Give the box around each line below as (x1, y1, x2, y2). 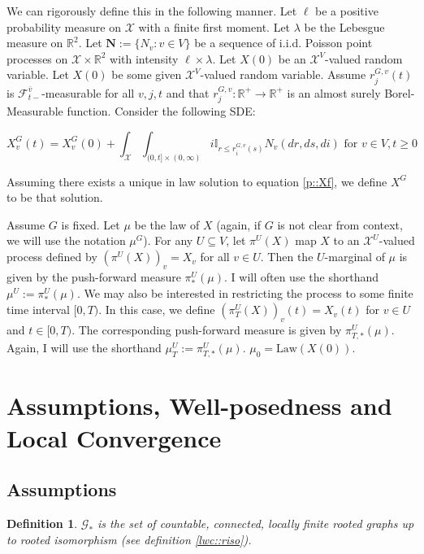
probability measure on (6, 18, 121, 35)
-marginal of (324, 248, 385, 265)
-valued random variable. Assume (200, 66, 366, 83)
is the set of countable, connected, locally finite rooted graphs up (97, 515, 414, 532)
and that (166, 84, 210, 101)
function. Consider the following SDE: (67, 103, 256, 120)
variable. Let (6, 66, 69, 83)
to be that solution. (6, 189, 103, 206)
